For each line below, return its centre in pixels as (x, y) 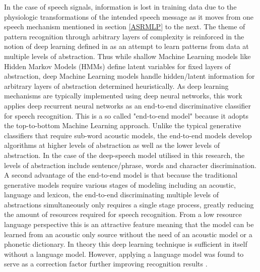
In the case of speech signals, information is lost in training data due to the (120, 7)
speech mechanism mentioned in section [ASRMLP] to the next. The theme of (125, 26)
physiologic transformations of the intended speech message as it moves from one (129, 16)
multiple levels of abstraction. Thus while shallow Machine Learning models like (127, 56)
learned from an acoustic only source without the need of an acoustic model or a (128, 234)
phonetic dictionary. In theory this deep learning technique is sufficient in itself (126, 244)
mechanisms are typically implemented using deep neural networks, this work (123, 96)
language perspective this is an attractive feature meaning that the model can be (129, 224)
